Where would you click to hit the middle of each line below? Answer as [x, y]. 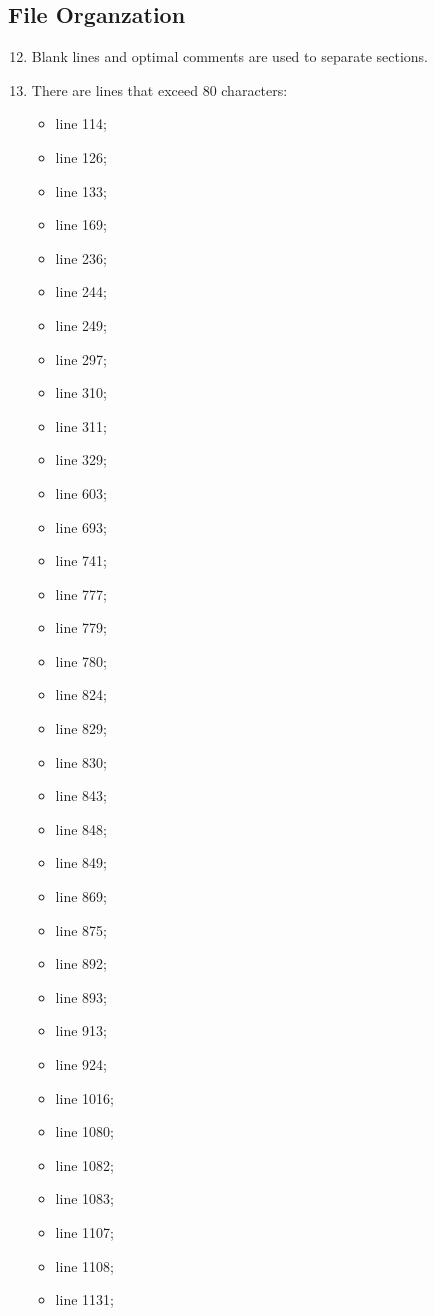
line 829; [81, 728]
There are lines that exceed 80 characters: [159, 89]
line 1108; [84, 1265]
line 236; [81, 257]
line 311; [81, 425]
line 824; [81, 694]
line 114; [81, 123]
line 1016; [84, 1097]
